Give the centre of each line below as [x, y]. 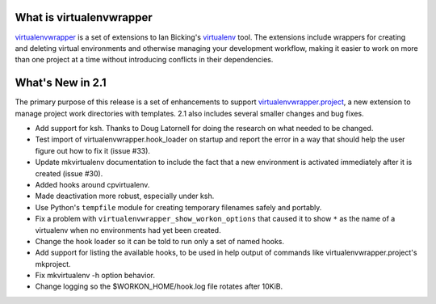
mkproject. [53, 264]
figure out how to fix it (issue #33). [93, 150]
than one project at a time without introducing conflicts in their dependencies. [144, 60]
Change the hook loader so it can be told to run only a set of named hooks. [160, 241]
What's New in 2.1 [61, 83]
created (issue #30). [69, 173]
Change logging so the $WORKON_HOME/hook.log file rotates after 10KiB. [159, 286]
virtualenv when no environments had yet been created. [128, 230]
